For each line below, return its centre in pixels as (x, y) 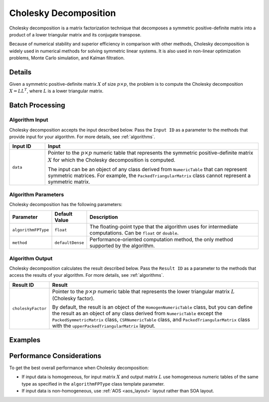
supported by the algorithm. (123, 246)
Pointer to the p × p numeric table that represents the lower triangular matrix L (143, 291)
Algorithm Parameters (37, 195)
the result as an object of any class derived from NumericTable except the (137, 313)
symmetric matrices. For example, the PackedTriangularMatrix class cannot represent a (149, 176)
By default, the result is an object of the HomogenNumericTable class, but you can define (152, 307)
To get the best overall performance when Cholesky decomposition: (79, 368)
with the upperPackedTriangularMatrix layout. (104, 326)
